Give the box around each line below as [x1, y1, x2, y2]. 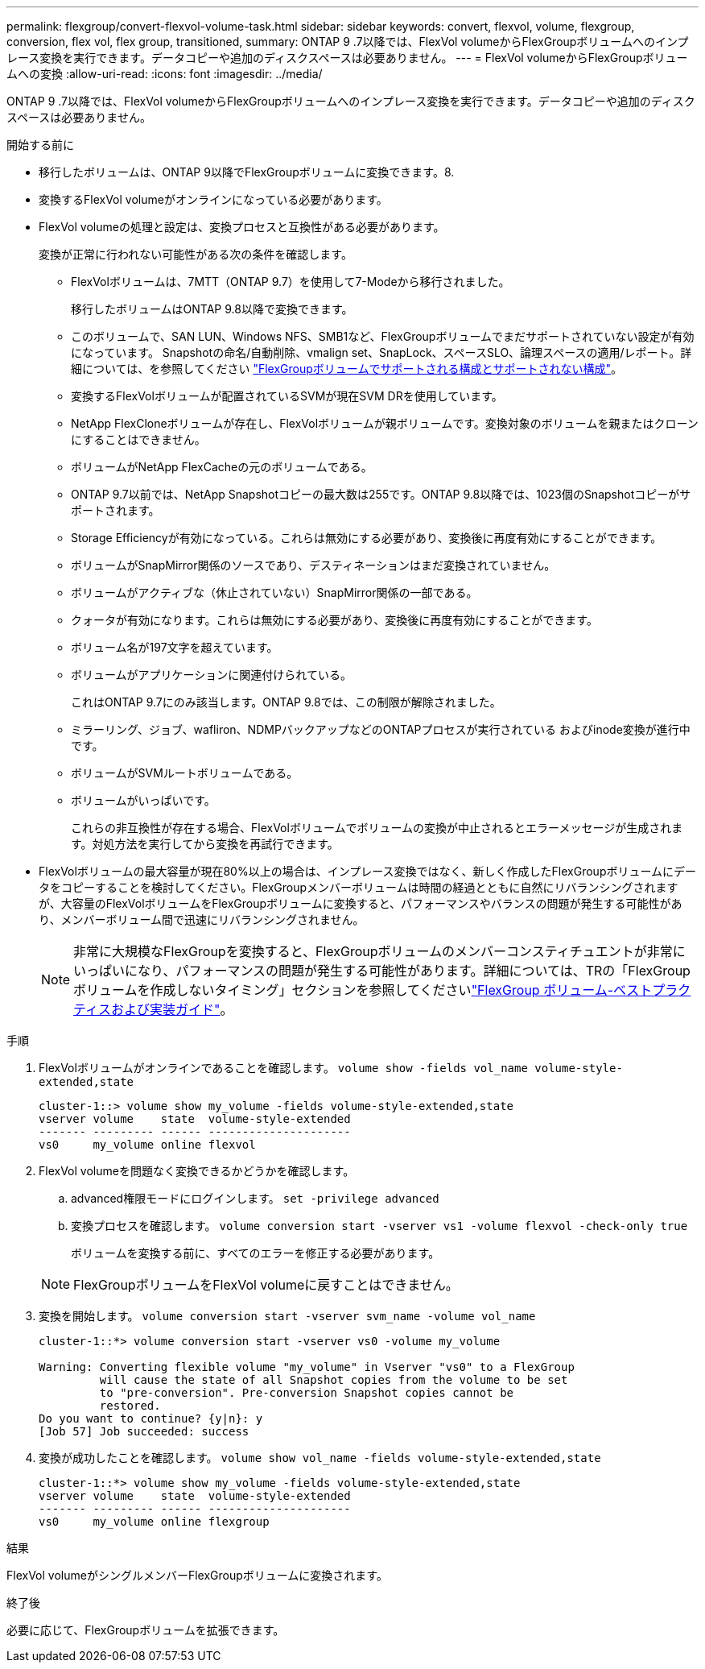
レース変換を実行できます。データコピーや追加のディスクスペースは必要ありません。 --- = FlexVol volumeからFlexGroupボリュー [6, 51, 688, 64]
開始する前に [6, 138, 74, 151]
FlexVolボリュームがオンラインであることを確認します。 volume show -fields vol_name [39, 1061, 528, 1075]
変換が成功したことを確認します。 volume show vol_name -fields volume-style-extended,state [39, 1451, 601, 1464]
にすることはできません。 [71, 433, 206, 446]
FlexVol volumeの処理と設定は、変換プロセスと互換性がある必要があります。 [39, 220, 445, 234]
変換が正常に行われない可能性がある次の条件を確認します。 [39, 247, 352, 261]
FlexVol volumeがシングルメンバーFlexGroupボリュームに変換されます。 [6, 1568, 388, 1582]
